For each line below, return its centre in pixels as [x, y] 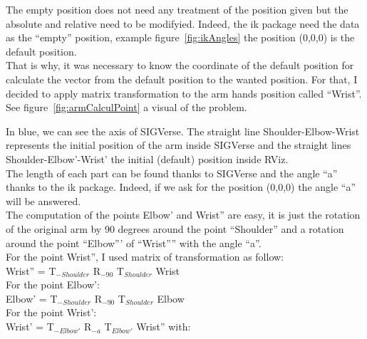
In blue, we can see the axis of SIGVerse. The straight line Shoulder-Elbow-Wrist [183, 131]
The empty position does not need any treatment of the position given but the [177, 9]
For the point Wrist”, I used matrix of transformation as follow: [145, 257]
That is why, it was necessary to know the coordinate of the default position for [180, 65]
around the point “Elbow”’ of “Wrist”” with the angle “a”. [134, 242]
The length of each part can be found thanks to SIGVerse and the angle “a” [172, 173]
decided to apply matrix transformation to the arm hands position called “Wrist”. [184, 93]
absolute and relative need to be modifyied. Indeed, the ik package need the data [183, 23]
